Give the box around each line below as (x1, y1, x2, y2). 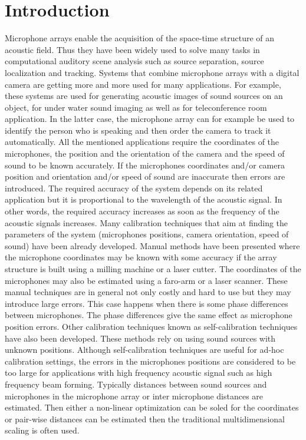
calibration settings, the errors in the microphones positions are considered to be (5, 355, 296, 367)
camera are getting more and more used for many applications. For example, (5, 78, 281, 90)
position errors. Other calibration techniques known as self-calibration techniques (5, 320, 298, 332)
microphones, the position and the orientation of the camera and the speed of (5, 147, 285, 160)
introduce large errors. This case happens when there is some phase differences (5, 297, 288, 309)
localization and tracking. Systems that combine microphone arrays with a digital (5, 66, 300, 78)
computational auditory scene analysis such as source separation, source (5, 55, 264, 67)
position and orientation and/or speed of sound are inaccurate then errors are (5, 170, 285, 183)
